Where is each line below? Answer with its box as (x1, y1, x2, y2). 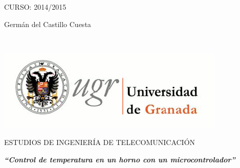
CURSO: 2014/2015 (4, 2, 67, 12)
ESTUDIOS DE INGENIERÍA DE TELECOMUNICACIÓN (4, 137, 195, 148)
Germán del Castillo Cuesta (4, 18, 91, 29)
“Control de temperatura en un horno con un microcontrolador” (4, 154, 235, 164)
